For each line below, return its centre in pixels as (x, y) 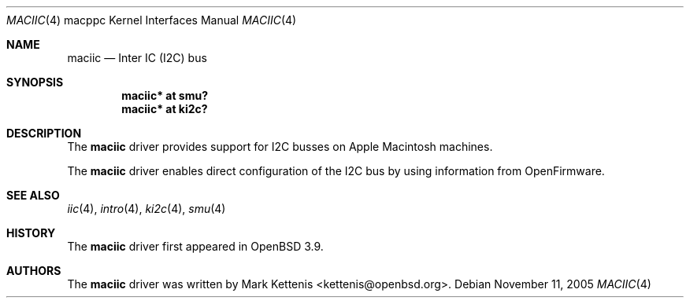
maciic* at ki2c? (165, 109)
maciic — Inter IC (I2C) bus (137, 58)
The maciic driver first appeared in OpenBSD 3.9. (195, 246)
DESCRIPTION (44, 133)
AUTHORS (34, 271)
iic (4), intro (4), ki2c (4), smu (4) (147, 209)
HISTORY (31, 233)
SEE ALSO (33, 195)
